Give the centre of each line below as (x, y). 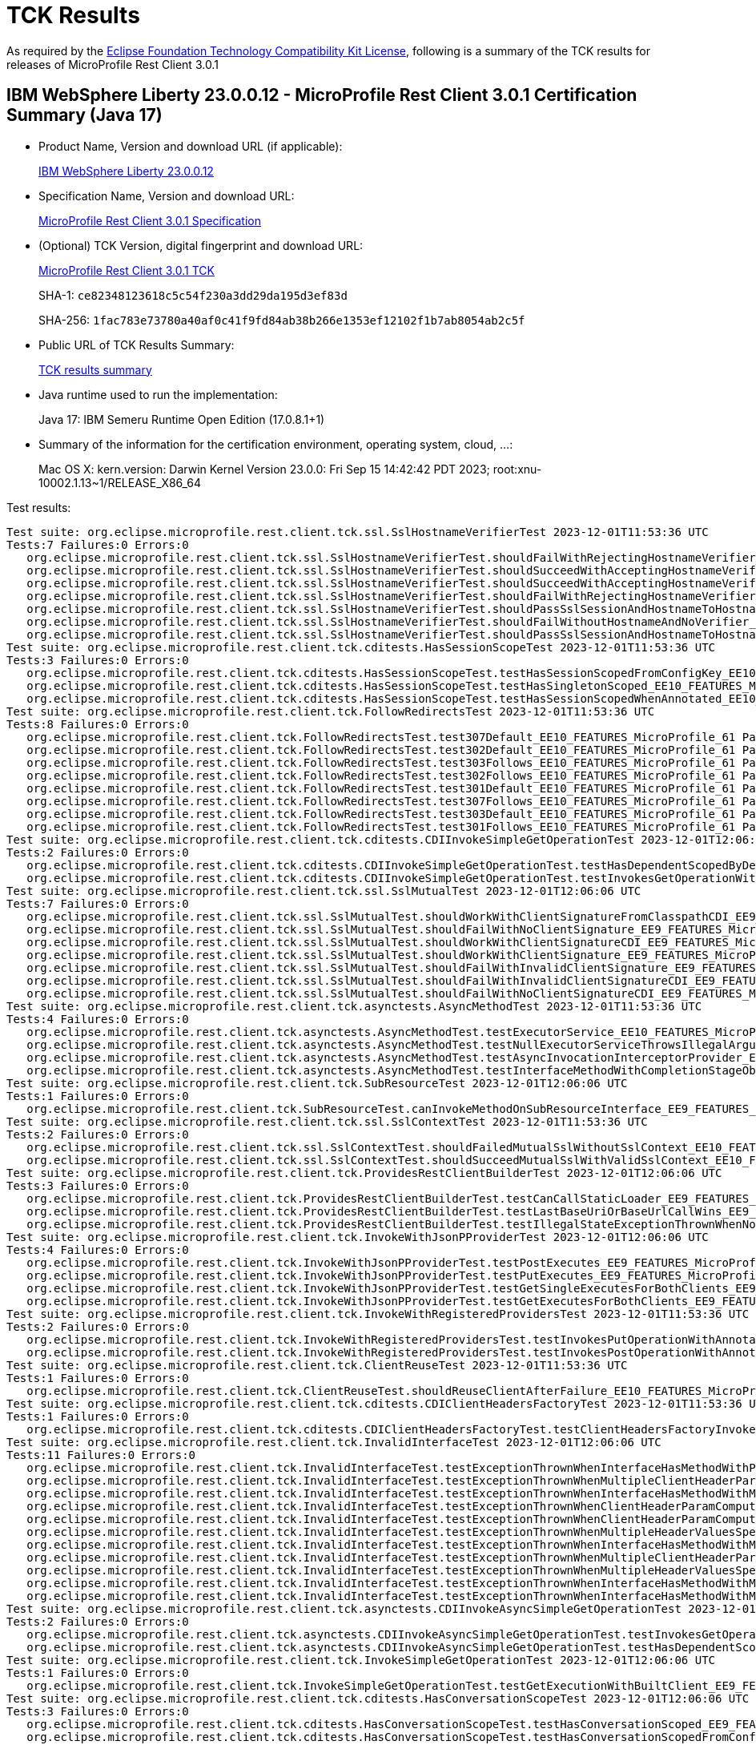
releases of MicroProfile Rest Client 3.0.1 (113, 64)
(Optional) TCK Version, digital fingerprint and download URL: (201, 245)
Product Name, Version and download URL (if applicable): (191, 146)
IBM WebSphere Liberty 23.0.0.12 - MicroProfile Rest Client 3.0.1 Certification (322, 95)
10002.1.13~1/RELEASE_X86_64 (120, 482)
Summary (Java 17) (84, 115)
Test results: (39, 507)
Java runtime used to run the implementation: (158, 394)
